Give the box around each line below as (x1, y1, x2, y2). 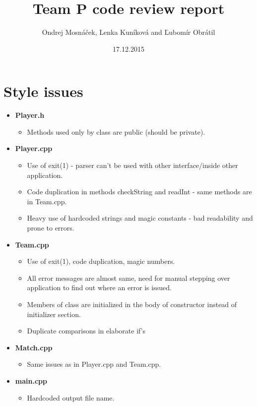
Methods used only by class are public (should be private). (27, 126, 205, 137)
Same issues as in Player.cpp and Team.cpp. (27, 359, 161, 369)
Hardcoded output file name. (27, 392, 115, 403)
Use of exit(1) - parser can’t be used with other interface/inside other (27, 160, 238, 170)
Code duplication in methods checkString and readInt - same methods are (27, 186, 252, 197)
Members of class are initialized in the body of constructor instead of (27, 299, 237, 309)
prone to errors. (27, 223, 74, 233)
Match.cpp (15, 342, 53, 352)
